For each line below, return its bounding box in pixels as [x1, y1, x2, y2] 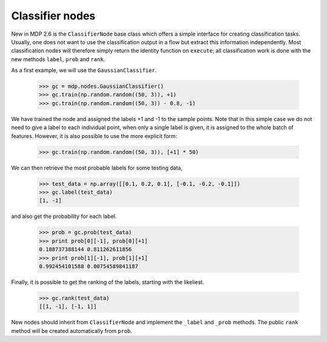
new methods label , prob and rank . [11, 55, 105, 63]
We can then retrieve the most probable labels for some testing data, [11, 164, 183, 171]
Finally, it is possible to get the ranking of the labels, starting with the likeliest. [11, 278, 205, 286]
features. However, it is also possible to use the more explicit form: [11, 132, 177, 139]
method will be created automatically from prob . [11, 327, 133, 334]
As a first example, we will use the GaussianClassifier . [11, 67, 157, 74]
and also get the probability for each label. [11, 212, 117, 220]
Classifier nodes [11, 9, 96, 22]
